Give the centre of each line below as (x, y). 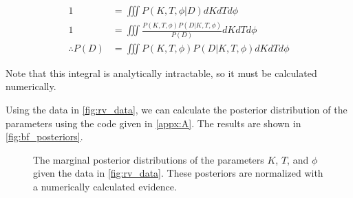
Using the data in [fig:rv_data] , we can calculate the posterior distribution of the (176, 109)
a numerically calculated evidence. (105, 186)
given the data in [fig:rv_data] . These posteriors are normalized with (178, 173)
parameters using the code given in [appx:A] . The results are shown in (153, 123)
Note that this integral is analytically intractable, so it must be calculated (161, 73)
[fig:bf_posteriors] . (44, 136)
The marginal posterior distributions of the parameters (149, 159)
